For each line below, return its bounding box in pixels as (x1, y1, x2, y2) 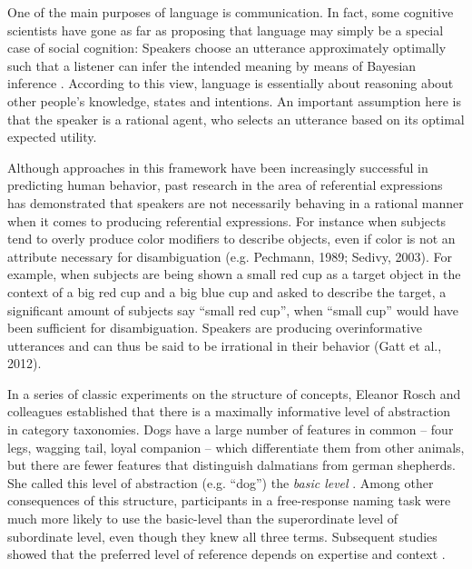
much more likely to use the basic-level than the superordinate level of (7, 509, 398, 528)
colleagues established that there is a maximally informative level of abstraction (7, 402, 451, 421)
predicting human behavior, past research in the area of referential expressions (7, 175, 443, 195)
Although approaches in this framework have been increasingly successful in (7, 157, 428, 176)
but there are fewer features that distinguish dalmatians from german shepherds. (7, 455, 456, 474)
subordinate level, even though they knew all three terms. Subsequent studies (7, 526, 438, 545)
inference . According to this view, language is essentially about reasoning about (7, 74, 454, 93)
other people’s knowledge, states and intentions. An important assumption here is (7, 91, 461, 110)
